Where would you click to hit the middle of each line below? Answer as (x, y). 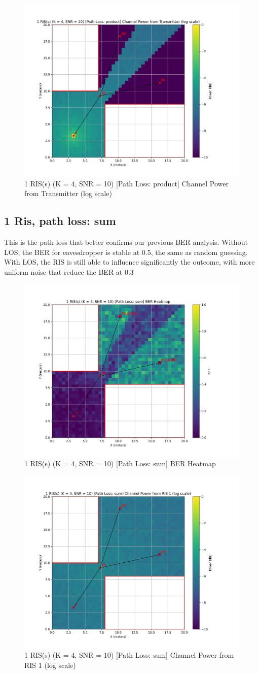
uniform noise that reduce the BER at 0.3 (69, 271)
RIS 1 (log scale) (50, 665)
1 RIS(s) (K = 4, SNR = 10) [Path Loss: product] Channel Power (127, 183)
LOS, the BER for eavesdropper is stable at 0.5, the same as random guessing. (126, 252)
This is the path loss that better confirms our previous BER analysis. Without (126, 242)
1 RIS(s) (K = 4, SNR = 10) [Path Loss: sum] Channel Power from (129, 655)
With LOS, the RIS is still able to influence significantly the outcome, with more (129, 262)
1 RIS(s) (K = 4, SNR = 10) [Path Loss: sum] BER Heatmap (120, 463)
